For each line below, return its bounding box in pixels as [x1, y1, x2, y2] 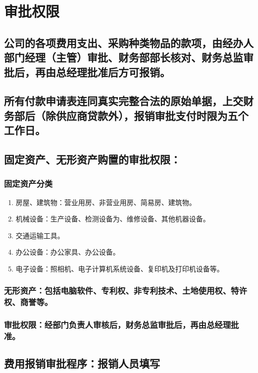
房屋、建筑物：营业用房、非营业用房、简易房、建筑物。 [15, 197, 196, 207]
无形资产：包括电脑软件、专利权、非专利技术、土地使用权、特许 [4, 284, 247, 297]
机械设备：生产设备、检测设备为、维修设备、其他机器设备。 [15, 213, 210, 224]
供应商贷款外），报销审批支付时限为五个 [55, 107, 249, 123]
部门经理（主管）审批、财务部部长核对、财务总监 [4, 50, 243, 65]
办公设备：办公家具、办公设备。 [15, 247, 120, 257]
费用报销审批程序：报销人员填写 [4, 356, 160, 371]
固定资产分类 [4, 177, 53, 190]
